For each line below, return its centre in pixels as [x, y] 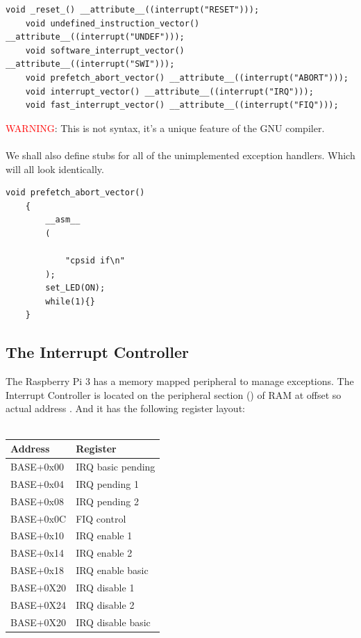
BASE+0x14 [37, 553]
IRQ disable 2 [105, 604]
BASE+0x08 [37, 501]
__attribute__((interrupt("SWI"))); [90, 64]
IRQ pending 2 [107, 501]
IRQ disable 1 [105, 587]
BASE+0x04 [37, 483]
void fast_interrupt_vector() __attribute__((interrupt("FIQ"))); [182, 105]
